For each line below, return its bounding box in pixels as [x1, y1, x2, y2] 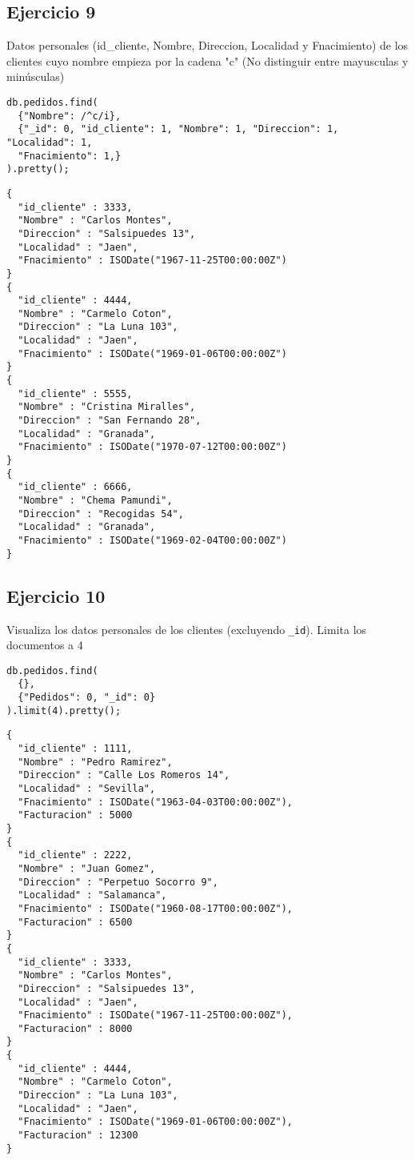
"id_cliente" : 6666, [18, 481, 133, 493]
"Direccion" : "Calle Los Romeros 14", [18, 769, 230, 781]
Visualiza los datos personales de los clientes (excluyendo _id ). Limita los [6, 620, 367, 637]
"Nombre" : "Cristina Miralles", [18, 401, 196, 413]
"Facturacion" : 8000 [18, 1022, 133, 1034]
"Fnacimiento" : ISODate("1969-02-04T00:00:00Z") [18, 534, 287, 546]
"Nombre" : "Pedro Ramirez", [18, 756, 173, 768]
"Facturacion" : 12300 [18, 1130, 138, 1142]
